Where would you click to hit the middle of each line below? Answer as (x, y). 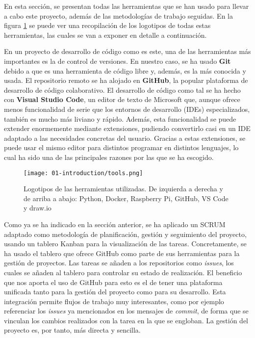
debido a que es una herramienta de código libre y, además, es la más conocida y (125, 70)
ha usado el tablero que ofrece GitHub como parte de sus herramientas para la (122, 253)
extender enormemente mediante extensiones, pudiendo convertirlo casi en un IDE (127, 128)
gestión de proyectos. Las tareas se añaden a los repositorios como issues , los (119, 263)
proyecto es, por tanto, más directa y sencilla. (72, 330)
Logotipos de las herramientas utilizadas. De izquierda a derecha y (123, 189)
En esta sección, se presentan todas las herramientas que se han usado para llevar (127, 6)
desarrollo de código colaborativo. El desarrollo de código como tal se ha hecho (122, 90)
